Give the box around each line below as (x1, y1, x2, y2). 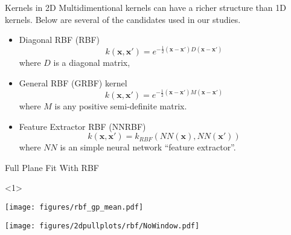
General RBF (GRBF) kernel (19, 76, 127, 89)
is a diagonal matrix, (53, 56, 130, 69)
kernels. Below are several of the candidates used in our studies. (5, 13, 241, 25)
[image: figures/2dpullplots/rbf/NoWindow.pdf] (5, 221, 200, 230)
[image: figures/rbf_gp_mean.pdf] (5, 202, 144, 211)
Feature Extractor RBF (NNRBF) (19, 120, 146, 132)
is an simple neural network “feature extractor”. (60, 141, 236, 153)
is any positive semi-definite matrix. (54, 99, 187, 112)
